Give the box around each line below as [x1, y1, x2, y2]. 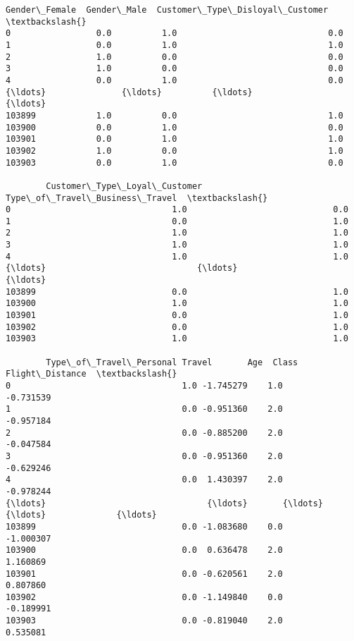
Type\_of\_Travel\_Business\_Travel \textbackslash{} [6, 193, 268, 203]
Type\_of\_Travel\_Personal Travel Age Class [46, 357, 298, 367]
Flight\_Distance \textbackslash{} [6, 369, 177, 379]
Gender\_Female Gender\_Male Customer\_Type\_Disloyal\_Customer [6, 5, 329, 15]
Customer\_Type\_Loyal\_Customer [46, 181, 203, 191]
